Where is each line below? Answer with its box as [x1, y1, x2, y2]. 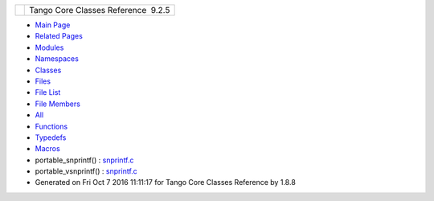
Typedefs [35, 133, 67, 142]
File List [35, 88, 61, 97]
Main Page [35, 20, 71, 30]
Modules [35, 43, 64, 52]
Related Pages [35, 31, 84, 41]
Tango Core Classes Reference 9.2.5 [29, 5, 170, 15]
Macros [35, 144, 60, 154]
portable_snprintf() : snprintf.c [35, 155, 134, 165]
